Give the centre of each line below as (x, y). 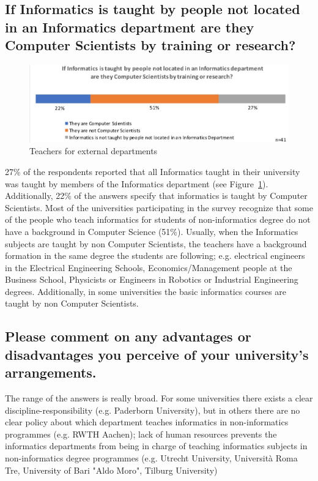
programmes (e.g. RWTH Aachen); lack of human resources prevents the (141, 434)
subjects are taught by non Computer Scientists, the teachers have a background (156, 243)
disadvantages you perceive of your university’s (157, 354)
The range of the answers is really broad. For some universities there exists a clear (159, 398)
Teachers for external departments (94, 151)
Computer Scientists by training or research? (150, 45)
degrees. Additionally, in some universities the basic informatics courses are (146, 291)
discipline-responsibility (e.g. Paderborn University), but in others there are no (153, 410)
